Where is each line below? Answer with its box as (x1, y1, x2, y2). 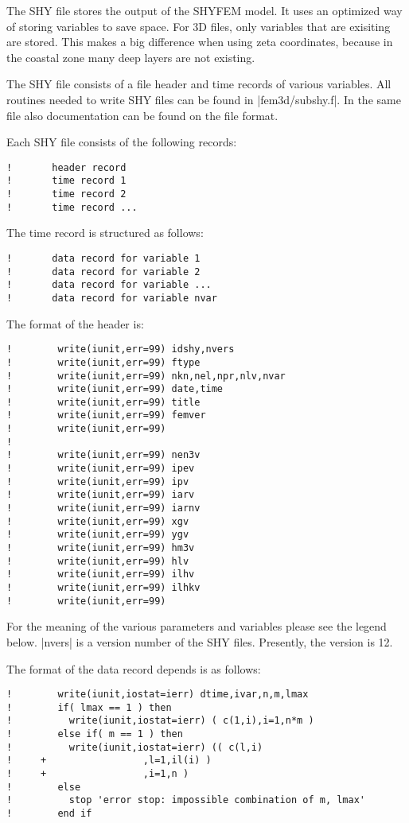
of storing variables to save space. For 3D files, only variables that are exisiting (6, 17, 391, 34)
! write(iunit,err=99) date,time (6, 383, 224, 395)
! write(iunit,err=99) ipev (6, 463, 195, 475)
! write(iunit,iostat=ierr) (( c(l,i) (6, 741, 263, 753)
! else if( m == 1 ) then (6, 728, 183, 740)
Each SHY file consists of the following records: (6, 134, 237, 150)
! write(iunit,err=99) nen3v (6, 449, 201, 461)
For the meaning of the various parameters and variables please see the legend (6, 618, 387, 635)
